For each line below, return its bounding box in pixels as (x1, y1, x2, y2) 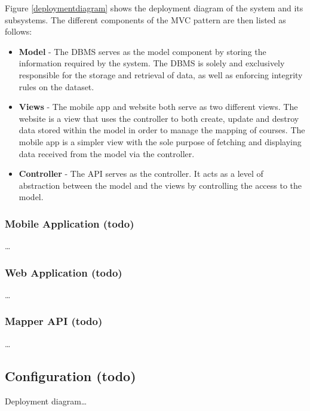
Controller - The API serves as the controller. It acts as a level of (19, 167, 263, 180)
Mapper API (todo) (5, 314, 103, 329)
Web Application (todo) (5, 265, 122, 280)
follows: (5, 25, 32, 38)
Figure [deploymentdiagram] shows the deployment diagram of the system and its (5, 2, 303, 14)
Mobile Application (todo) (5, 216, 134, 231)
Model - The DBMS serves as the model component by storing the (19, 45, 266, 57)
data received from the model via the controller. (19, 147, 195, 160)
